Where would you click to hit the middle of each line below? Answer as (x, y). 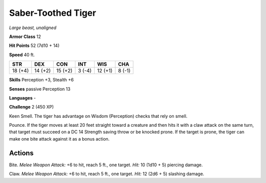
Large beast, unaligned (33, 28)
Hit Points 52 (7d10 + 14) (34, 46)
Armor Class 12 (25, 37)
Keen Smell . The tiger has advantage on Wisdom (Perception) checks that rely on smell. (98, 116)
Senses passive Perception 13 (40, 89)
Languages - (22, 98)
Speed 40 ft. (22, 55)
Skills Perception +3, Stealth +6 (41, 80)
